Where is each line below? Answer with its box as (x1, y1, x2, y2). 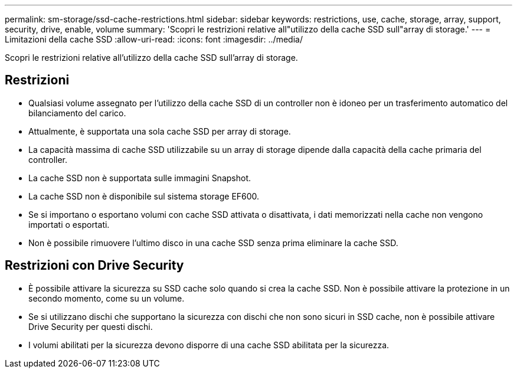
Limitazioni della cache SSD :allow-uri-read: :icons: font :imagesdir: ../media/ (5, 34, 303, 44)
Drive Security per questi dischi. (28, 321, 153, 332)
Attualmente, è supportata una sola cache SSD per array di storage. (28, 126, 291, 136)
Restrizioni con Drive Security (5, 258, 184, 273)
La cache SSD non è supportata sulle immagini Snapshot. (28, 172, 251, 183)
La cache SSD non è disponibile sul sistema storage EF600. (28, 191, 260, 201)
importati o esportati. (28, 219, 110, 230)
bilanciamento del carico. (28, 107, 126, 118)
